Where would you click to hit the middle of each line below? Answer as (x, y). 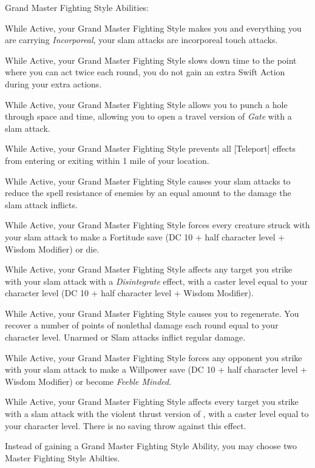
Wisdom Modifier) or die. (52, 249)
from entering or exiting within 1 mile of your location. (107, 160)
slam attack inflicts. (41, 204)
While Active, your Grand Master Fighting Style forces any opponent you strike (154, 357)
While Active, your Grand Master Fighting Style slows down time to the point (151, 60)
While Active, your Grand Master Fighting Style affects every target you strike (152, 402)
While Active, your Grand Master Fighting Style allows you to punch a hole (146, 104)
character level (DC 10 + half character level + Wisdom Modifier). (129, 293)
